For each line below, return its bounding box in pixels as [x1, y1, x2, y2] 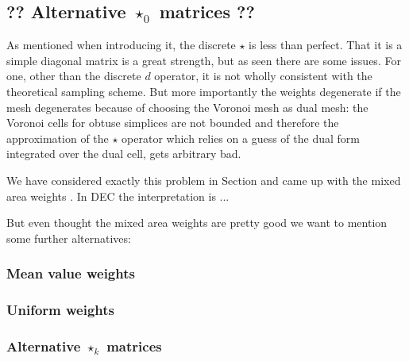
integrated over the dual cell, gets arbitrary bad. [6, 145, 241, 162]
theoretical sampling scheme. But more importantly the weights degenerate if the [6, 83, 401, 99]
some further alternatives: [6, 229, 131, 246]
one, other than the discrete [6, 67, 141, 84]
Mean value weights [6, 263, 135, 283]
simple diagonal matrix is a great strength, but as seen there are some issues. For [6, 52, 401, 68]
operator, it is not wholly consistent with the [154, 67, 372, 84]
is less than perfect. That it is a [249, 36, 403, 53]
